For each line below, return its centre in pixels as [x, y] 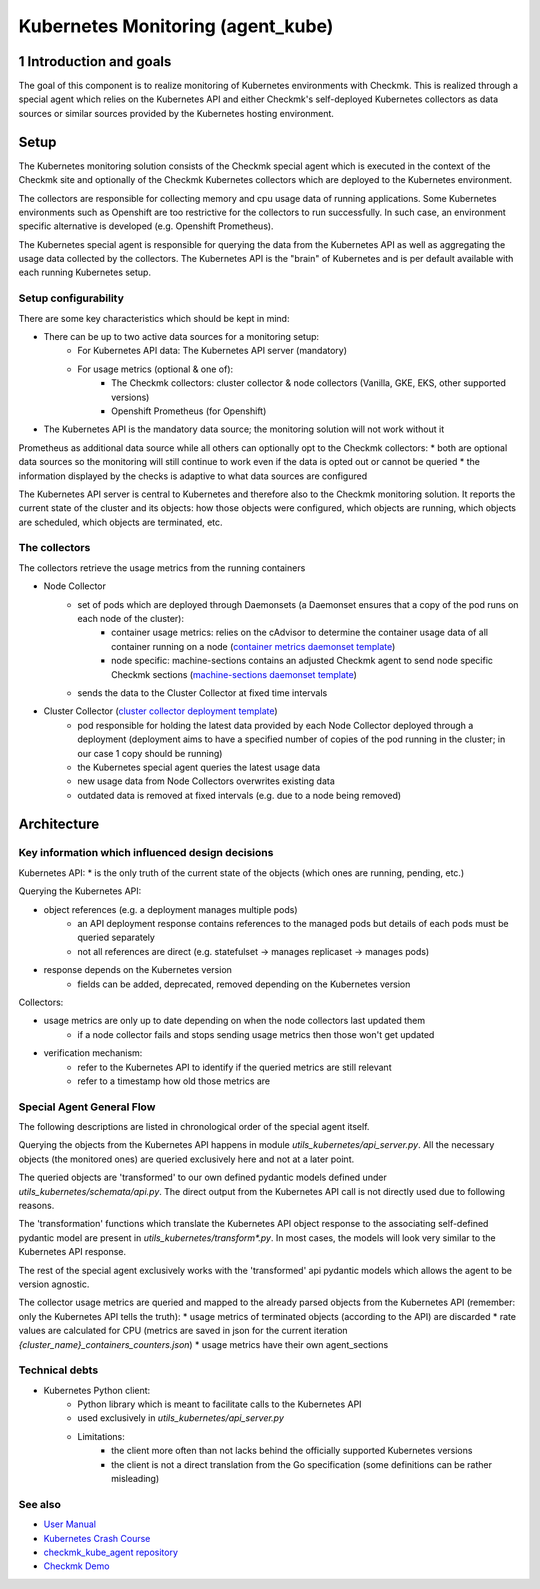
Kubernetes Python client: [97, 1390]
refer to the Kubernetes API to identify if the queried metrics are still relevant [234, 1067]
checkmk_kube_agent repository [111, 1552]
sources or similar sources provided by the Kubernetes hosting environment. [176, 113]
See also [40, 1504]
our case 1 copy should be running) [150, 753]
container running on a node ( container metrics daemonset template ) [253, 646]
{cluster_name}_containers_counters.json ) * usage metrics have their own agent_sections [203, 1344]
